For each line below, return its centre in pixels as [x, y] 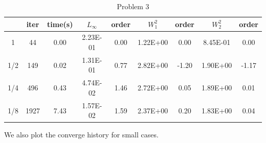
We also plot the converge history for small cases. [81, 135]
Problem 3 [133, 6]
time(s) [60, 24]
